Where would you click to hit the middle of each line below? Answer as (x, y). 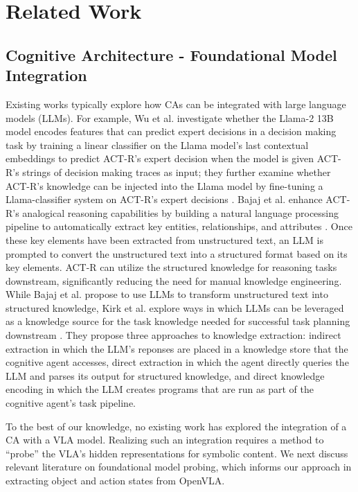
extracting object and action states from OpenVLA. (115, 480)
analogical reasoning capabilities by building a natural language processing (181, 212)
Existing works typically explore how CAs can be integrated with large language (176, 104)
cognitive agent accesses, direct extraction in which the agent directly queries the (177, 362)
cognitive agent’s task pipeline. (71, 403)
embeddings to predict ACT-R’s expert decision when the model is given (160, 158)
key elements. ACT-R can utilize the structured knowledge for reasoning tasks (171, 267)
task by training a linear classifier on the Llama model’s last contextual (157, 144)
